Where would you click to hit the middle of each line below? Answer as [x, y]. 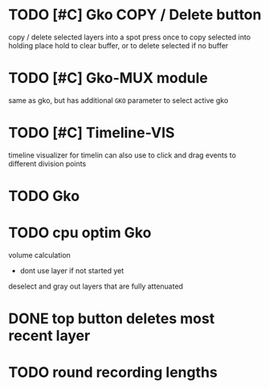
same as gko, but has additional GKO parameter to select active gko [118, 100]
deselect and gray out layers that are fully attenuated [96, 286]
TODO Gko [44, 196]
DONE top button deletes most [112, 319]
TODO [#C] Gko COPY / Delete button [135, 15]
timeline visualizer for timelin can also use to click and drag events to [122, 155]
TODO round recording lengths [113, 373]
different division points [47, 163]
